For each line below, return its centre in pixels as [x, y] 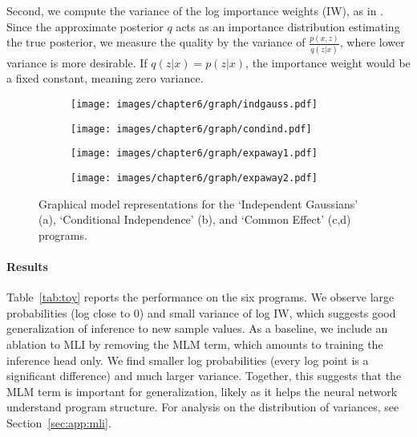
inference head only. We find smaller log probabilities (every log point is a [188, 360]
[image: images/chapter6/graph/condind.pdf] [191, 129]
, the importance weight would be [328, 62]
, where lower [372, 42]
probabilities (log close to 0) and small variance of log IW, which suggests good [201, 312]
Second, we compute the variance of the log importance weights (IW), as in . [195, 10]
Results [27, 266]
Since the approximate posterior [85, 26]
